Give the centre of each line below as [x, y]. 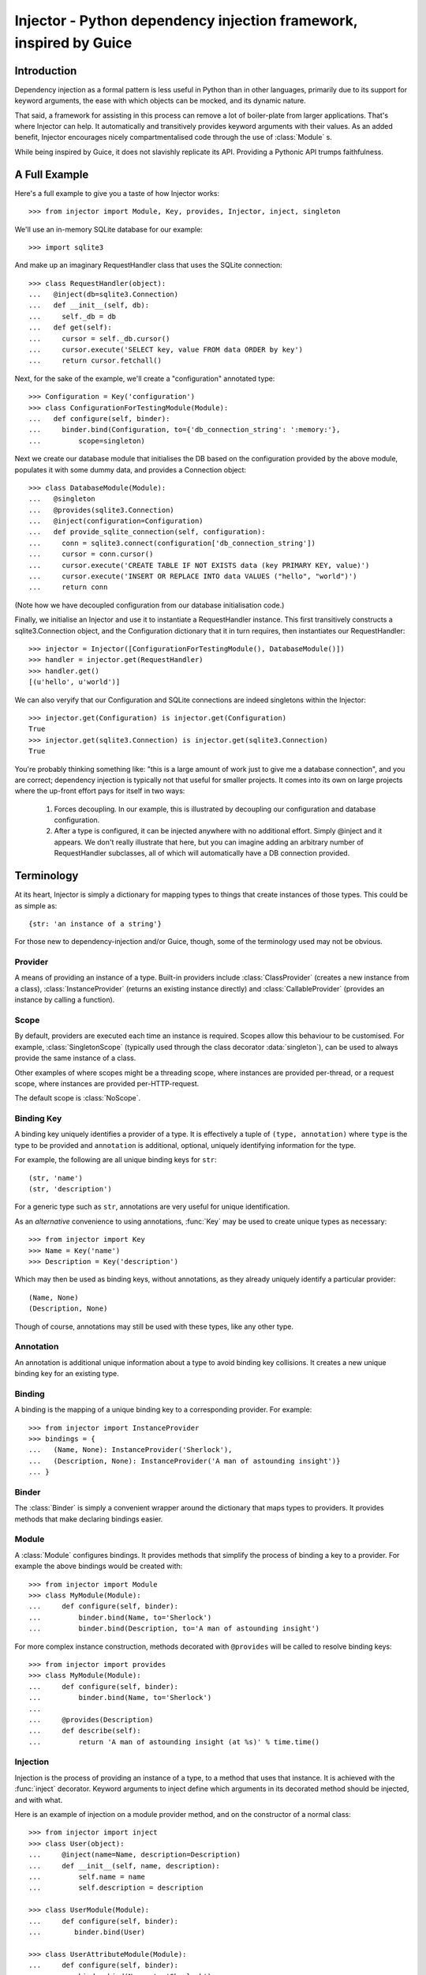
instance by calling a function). [65, 1000]
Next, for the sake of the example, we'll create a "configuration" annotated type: [145, 378]
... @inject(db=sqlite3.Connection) [104, 295]
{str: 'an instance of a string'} [95, 924]
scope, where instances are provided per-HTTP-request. [107, 1083]
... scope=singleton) [87, 441]
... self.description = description [116, 1888]
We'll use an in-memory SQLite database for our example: [108, 229]
